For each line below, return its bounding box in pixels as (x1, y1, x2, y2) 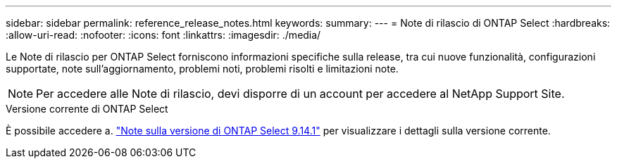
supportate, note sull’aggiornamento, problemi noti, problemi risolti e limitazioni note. (6, 63, 399, 75)
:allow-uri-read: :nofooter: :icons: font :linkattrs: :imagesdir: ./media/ (6, 29, 321, 41)
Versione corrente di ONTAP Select (6, 103, 168, 115)
